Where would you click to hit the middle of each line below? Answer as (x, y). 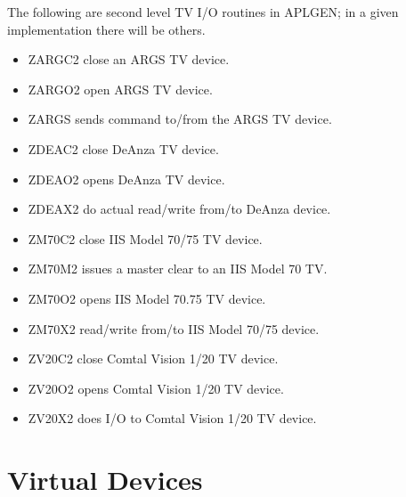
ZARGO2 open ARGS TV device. (120, 89)
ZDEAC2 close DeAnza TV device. (123, 148)
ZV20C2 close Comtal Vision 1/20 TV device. (153, 358)
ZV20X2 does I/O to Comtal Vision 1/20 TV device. (172, 418)
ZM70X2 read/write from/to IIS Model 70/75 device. (174, 328)
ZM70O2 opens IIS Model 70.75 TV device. (147, 298)
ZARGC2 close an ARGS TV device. (129, 59)
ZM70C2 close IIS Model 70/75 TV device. (145, 238)
